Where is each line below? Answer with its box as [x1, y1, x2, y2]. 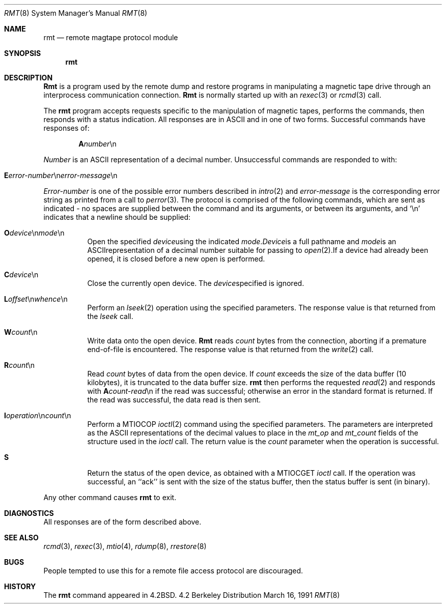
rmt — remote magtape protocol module [43, 33, 178, 42]
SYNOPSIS [4, 49, 41, 57]
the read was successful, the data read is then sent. [87, 395, 261, 404]
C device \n [4, 270, 39, 279]
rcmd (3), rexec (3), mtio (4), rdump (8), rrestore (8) [43, 542, 207, 551]
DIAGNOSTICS [4, 509, 54, 517]
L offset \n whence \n [4, 295, 68, 303]
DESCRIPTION [4, 73, 53, 82]
